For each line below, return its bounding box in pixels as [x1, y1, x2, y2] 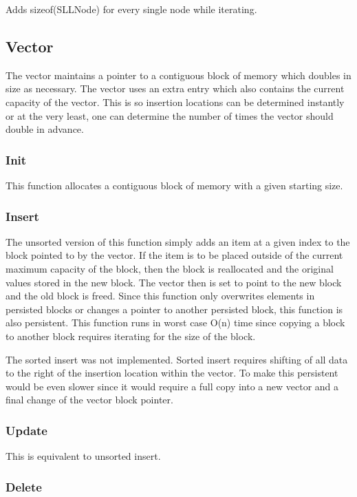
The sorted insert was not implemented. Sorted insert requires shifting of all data [6, 352, 348, 366]
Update [6, 421, 47, 438]
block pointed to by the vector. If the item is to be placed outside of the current [6, 248, 343, 262]
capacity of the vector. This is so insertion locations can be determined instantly [6, 94, 345, 109]
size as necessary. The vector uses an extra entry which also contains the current [6, 81, 345, 96]
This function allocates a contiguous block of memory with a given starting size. [6, 178, 343, 192]
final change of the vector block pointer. [6, 392, 173, 407]
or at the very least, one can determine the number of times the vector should [6, 108, 334, 123]
